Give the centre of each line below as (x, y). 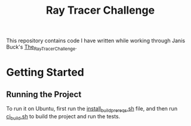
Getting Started (45, 73)
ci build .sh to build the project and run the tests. (63, 117)
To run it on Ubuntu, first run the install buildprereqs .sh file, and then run (92, 109)
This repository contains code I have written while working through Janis (96, 41)
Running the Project (44, 94)
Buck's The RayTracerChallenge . (42, 48)
